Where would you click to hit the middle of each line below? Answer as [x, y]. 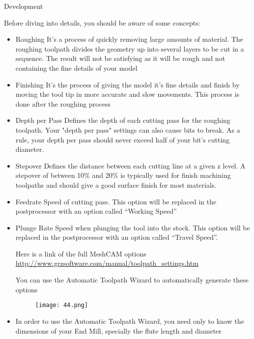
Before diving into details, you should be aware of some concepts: [102, 22]
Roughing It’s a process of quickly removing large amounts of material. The [129, 39]
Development [24, 6]
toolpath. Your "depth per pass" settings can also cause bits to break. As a [128, 129]
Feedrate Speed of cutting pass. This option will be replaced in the [116, 201]
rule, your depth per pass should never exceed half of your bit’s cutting [123, 139]
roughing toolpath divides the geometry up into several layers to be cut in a [130, 48]
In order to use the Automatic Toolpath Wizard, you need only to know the [130, 321]
